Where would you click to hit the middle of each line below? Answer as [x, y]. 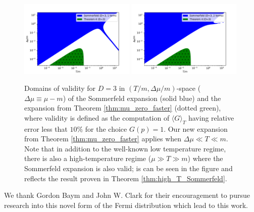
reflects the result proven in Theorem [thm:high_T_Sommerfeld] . [126, 178]
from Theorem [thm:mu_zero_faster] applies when [103, 139]
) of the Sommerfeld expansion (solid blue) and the [142, 98]
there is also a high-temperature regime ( [88, 158]
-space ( [189, 88]
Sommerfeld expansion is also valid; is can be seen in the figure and [129, 168]
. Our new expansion [196, 128]
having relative [211, 117]
